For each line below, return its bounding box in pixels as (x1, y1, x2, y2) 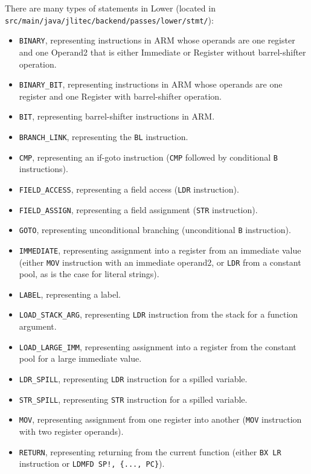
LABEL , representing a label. (19, 287, 121, 300)
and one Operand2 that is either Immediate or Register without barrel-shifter (19, 45, 306, 58)
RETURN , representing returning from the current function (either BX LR (19, 445, 281, 458)
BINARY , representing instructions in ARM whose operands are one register (19, 34, 295, 46)
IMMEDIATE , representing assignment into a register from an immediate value (19, 243, 301, 256)
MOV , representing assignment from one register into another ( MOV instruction (19, 413, 302, 426)
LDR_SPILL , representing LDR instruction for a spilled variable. (19, 372, 248, 385)
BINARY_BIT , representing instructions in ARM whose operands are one (19, 78, 283, 91)
